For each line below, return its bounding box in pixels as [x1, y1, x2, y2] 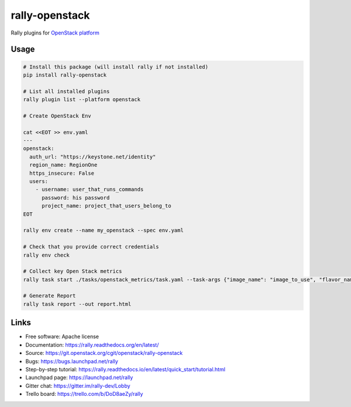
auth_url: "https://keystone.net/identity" [29, 153, 156, 160]
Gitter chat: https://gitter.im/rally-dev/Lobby [25, 382, 131, 389]
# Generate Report [23, 292, 76, 299]
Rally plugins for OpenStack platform [11, 29, 99, 36]
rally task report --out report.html [23, 301, 132, 307]
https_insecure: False [29, 170, 95, 177]
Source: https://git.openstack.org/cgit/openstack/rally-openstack [25, 350, 183, 357]
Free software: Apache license [25, 333, 99, 340]
